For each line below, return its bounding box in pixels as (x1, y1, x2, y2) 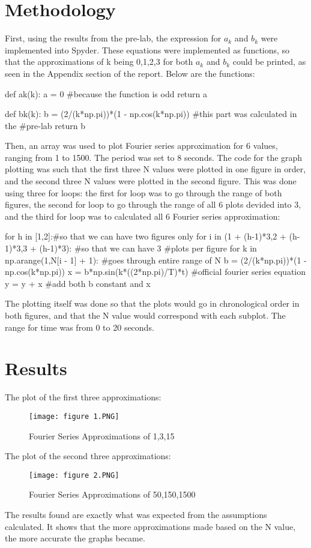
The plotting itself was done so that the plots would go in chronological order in (5, 297, 300, 310)
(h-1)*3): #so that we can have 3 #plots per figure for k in (39, 242, 257, 254)
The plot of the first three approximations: (5, 391, 162, 403)
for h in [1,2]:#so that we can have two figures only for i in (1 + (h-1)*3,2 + (5, 230, 286, 242)
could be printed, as (232, 55, 306, 68)
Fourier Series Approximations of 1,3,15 (29, 429, 175, 442)
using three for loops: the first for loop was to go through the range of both (5, 186, 282, 199)
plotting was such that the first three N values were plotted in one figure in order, (5, 163, 306, 175)
